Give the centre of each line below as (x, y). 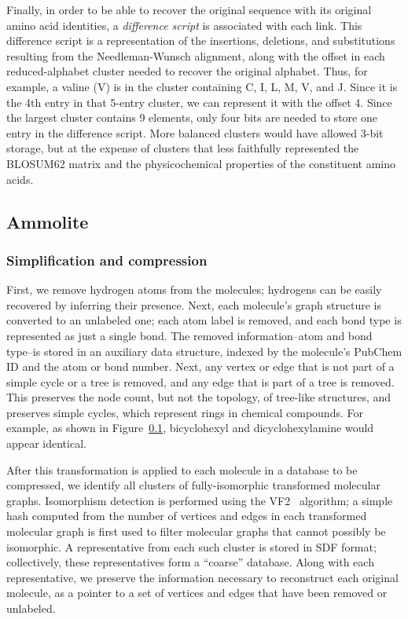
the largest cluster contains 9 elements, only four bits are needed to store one (192, 117)
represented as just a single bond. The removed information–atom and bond (189, 335)
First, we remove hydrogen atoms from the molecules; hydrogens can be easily (194, 289)
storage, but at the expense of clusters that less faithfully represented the (183, 148)
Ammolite (48, 221)
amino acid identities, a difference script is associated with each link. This (184, 25)
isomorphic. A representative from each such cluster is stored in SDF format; (191, 546)
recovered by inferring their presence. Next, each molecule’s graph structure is (194, 304)
